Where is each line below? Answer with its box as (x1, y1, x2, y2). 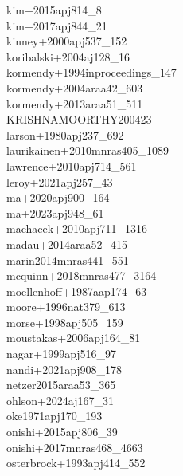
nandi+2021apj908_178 (6, 360, 123, 377)
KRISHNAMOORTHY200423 (6, 111, 152, 128)
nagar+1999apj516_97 (6, 345, 117, 362)
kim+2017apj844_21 (6, 17, 107, 33)
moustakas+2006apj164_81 (6, 329, 141, 346)
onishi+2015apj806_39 (6, 423, 118, 440)
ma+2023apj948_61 (6, 204, 104, 221)
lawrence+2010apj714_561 (6, 157, 137, 174)
